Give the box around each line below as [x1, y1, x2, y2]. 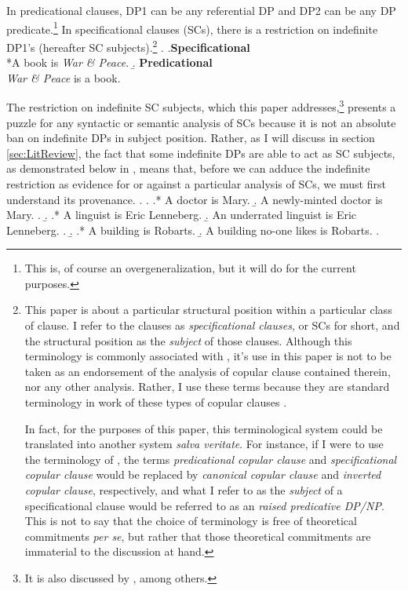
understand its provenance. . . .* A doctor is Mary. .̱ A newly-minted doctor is [6, 191, 383, 207]
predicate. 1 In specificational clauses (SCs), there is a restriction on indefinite [6, 18, 378, 37]
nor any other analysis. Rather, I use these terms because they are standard [24, 378, 390, 395]
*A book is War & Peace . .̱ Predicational [6, 54, 213, 71]
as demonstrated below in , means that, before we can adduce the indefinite [6, 160, 370, 177]
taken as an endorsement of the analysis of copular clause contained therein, [24, 363, 391, 379]
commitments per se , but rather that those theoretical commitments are [24, 527, 371, 544]
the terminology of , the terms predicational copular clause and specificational [24, 451, 397, 467]
